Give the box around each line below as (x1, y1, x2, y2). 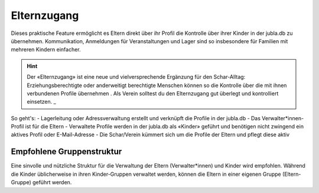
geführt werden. (32, 179, 72, 186)
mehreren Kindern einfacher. (11, 46, 81, 53)
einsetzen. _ (27, 98, 56, 105)
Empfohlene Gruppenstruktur (11, 147, 122, 157)
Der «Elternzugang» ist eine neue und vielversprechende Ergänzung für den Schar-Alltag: (27, 73, 246, 81)
